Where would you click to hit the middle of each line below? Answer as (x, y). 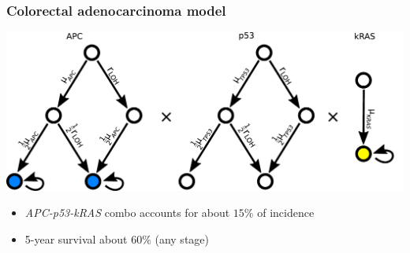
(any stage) (182, 238)
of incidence (286, 213)
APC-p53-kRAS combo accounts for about (127, 213)
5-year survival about (76, 238)
